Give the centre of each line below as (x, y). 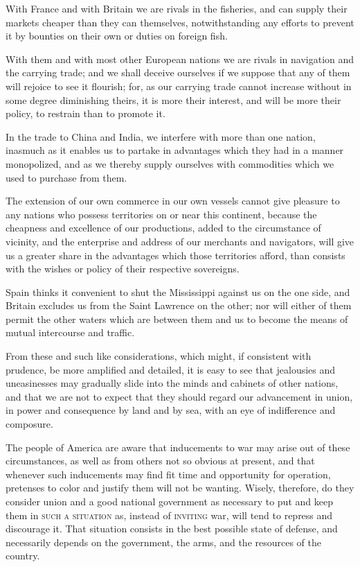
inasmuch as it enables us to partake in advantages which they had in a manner (175, 150)
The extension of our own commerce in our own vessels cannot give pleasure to (173, 201)
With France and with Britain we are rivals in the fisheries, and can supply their (177, 8)
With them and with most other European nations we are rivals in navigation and (180, 59)
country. (23, 556)
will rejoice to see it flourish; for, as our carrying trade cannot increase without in (179, 86)
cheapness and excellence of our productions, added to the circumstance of (163, 228)
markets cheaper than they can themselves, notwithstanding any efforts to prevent (180, 22)
